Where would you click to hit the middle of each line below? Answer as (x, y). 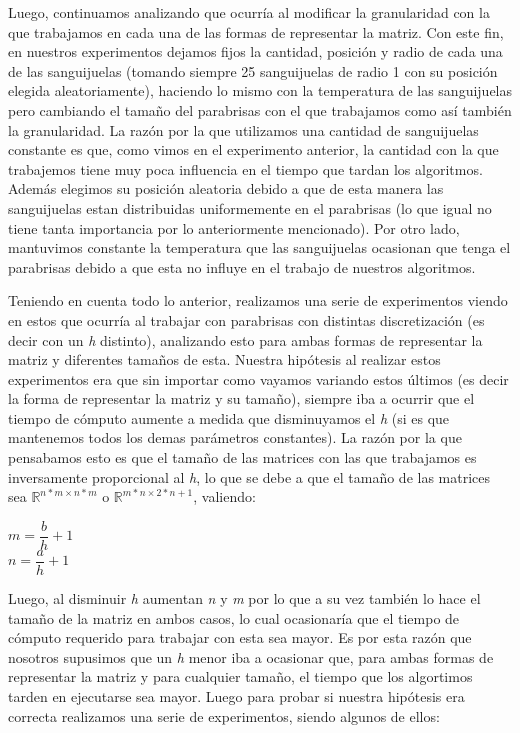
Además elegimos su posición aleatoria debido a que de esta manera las (226, 188)
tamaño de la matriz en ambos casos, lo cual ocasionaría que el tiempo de (234, 617)
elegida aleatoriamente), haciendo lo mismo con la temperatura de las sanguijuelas (260, 90)
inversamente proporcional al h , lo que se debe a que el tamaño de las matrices (249, 476)
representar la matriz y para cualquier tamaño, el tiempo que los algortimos (240, 676)
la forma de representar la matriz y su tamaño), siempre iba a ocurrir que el (241, 398)
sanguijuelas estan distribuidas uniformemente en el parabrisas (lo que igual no (250, 207)
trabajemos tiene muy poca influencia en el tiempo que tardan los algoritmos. (245, 168)
